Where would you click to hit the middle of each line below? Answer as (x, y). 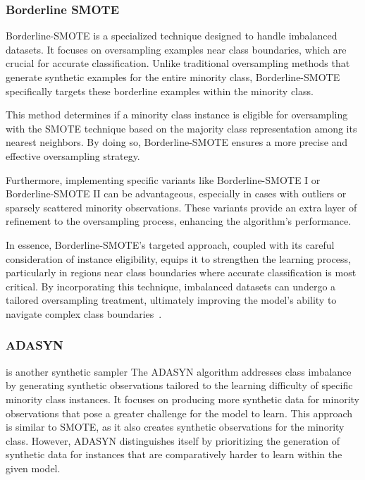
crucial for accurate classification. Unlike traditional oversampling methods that (178, 63)
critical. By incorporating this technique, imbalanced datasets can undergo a (171, 286)
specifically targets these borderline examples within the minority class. (160, 91)
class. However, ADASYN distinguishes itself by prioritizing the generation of (173, 440)
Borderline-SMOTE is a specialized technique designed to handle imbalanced (172, 36)
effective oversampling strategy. (73, 155)
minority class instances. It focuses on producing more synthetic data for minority (183, 399)
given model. (33, 468)
